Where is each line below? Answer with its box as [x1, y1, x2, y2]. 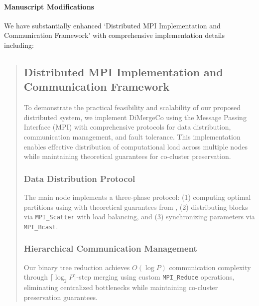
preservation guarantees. [23, 292, 98, 302]
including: [4, 39, 34, 50]
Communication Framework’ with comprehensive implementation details [4, 30, 225, 40]
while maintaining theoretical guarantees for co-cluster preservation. [23, 151, 231, 161]
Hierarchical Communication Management [23, 242, 197, 255]
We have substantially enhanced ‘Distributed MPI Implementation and [4, 20, 221, 30]
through [23, 272, 48, 282]
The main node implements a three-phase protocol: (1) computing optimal [23, 191, 251, 202]
